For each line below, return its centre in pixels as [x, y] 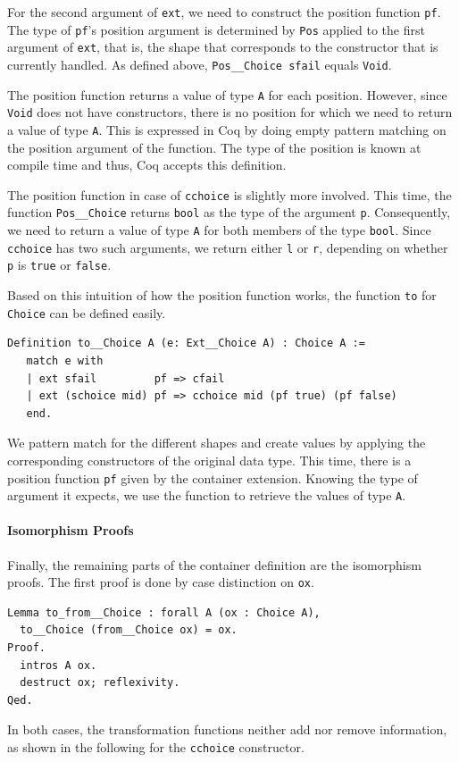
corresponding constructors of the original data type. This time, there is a [209, 460]
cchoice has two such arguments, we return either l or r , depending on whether [228, 247]
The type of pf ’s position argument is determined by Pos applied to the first [216, 29]
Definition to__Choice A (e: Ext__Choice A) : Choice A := [186, 343]
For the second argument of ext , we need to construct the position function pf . [224, 12]
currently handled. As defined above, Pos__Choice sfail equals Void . [200, 64]
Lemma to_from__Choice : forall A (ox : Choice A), [164, 612]
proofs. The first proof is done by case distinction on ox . [161, 582]
